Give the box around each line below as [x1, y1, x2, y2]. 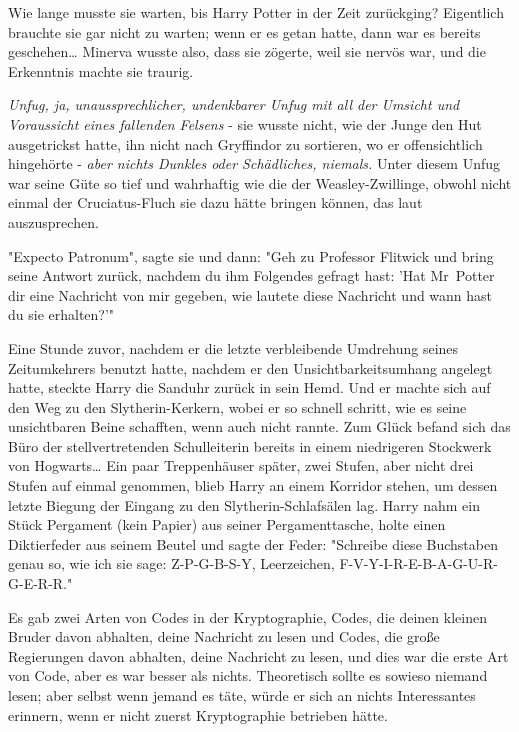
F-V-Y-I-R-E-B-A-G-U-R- [339, 553, 498, 574]
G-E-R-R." [8, 573, 73, 594]
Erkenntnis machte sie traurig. [8, 60, 194, 81]
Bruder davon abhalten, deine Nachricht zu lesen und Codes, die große [8, 626, 440, 647]
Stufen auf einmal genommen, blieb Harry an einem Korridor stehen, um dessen [8, 475, 498, 496]
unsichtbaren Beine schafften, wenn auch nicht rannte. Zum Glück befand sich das [8, 416, 511, 437]
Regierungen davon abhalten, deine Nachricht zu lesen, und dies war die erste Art [8, 645, 509, 666]
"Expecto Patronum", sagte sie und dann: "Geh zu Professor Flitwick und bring [8, 245, 494, 266]
